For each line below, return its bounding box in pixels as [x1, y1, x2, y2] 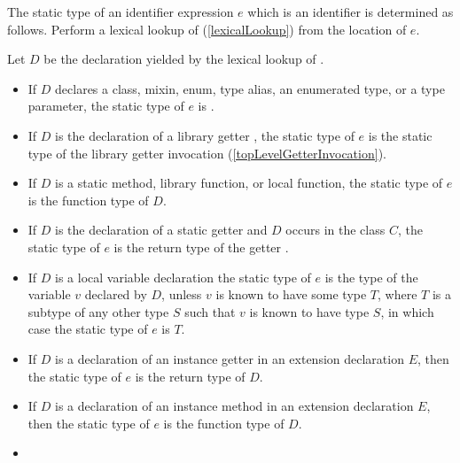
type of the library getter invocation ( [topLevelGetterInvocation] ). [27, 143, 386, 162]
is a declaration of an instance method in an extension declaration [55, 397, 414, 415]
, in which [380, 302, 434, 320]
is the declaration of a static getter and [55, 220, 268, 239]
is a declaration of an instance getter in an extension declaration [55, 349, 404, 367]
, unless [161, 285, 202, 304]
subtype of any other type [27, 302, 169, 320]
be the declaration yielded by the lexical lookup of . [43, 50, 324, 68]
